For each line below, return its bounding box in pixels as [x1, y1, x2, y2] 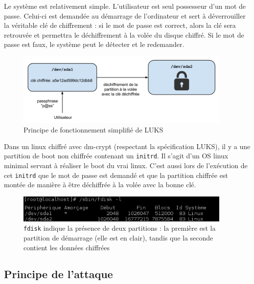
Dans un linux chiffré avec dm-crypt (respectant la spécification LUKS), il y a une [4, 141, 251, 151]
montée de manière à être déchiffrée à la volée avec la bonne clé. [4, 179, 196, 190]
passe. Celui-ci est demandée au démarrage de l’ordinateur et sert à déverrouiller [4, 10, 246, 21]
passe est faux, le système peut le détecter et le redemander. [4, 39, 185, 49]
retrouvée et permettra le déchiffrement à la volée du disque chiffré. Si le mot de [4, 29, 244, 40]
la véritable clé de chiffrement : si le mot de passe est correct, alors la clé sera [4, 20, 236, 30]
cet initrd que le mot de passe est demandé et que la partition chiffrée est [4, 170, 228, 180]
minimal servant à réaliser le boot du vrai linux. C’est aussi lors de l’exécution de [4, 160, 248, 170]
